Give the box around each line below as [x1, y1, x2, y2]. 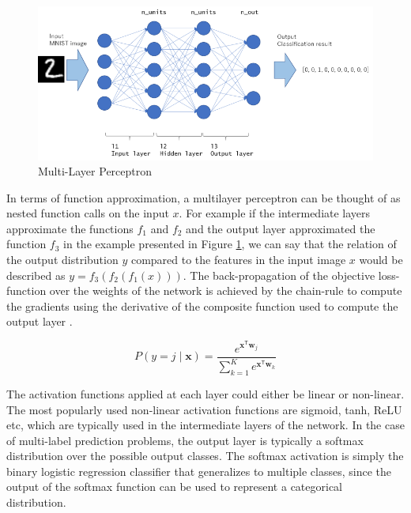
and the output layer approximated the [186, 220, 375, 236]
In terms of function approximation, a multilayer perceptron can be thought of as [6, 189, 401, 206]
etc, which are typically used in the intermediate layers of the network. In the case [6, 417, 405, 433]
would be [359, 251, 403, 268]
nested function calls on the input [6, 205, 169, 221]
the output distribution [6, 251, 119, 268]
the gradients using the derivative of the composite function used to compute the [6, 297, 398, 314]
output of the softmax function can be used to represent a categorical [6, 478, 343, 495]
